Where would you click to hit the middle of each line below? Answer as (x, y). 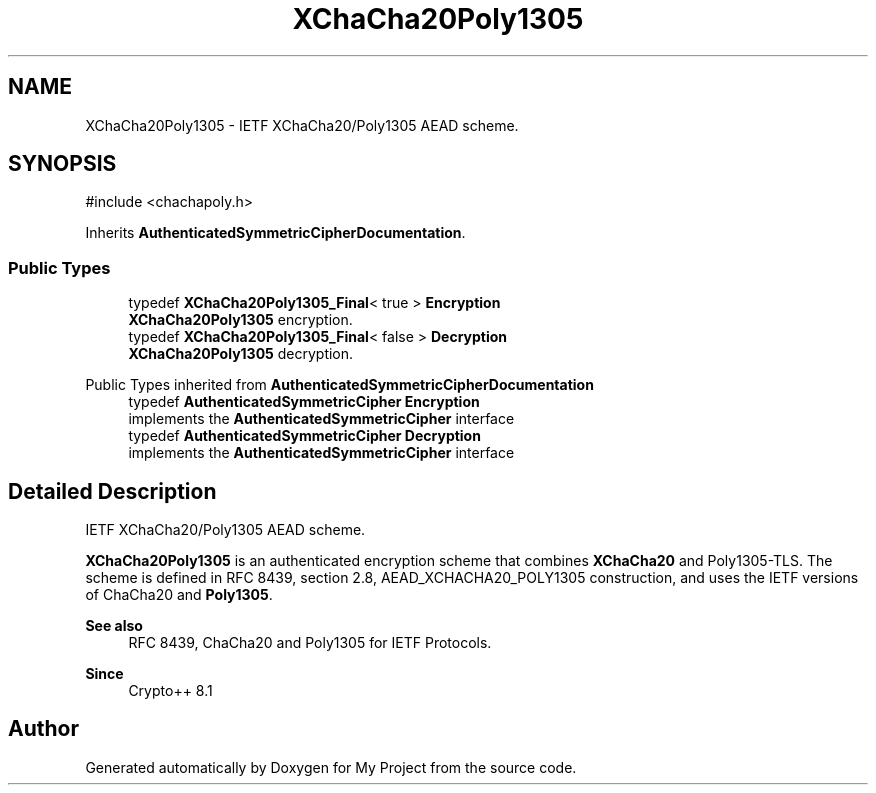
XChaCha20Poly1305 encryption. (240, 320)
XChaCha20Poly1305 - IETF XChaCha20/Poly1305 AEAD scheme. (302, 125)
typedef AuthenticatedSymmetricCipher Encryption (304, 402)
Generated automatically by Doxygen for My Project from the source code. (331, 767)
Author (43, 729)
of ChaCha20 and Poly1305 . (179, 595)
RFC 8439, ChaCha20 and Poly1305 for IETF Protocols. (310, 643)
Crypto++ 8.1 (170, 691)
